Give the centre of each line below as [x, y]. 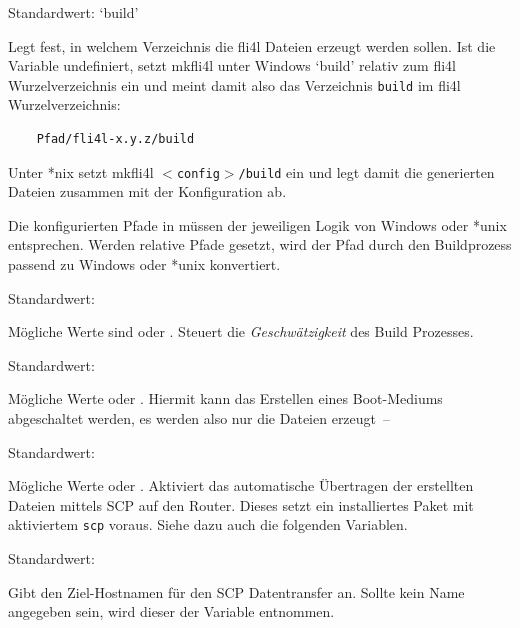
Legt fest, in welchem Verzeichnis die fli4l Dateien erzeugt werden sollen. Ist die [252, 45]
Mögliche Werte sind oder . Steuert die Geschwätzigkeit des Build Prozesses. [241, 331]
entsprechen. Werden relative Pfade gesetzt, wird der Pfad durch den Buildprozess [260, 244]
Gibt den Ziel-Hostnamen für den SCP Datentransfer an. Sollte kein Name [236, 591]
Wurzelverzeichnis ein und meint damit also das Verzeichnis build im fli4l [234, 84]
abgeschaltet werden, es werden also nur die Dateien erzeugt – [199, 418]
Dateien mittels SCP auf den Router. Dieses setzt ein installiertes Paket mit [241, 504]
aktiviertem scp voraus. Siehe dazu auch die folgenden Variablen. [208, 524]
